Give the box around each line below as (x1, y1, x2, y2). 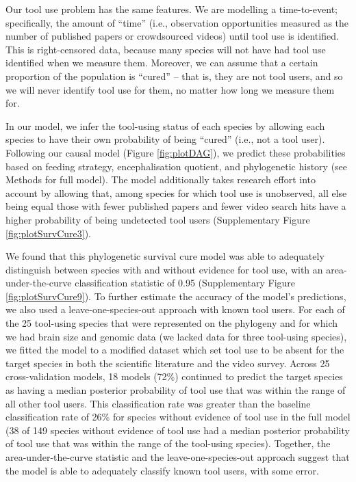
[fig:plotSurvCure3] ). (5, 226, 91, 240)
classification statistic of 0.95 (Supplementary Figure (75, 276, 296, 290)
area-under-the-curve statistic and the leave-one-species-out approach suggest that (5, 450, 350, 464)
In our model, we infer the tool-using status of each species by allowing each (5, 118, 325, 133)
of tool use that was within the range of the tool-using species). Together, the (5, 436, 331, 451)
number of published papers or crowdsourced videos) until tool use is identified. (5, 29, 339, 43)
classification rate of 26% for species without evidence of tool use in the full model (5, 410, 351, 424)
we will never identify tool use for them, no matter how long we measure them (5, 82, 335, 96)
